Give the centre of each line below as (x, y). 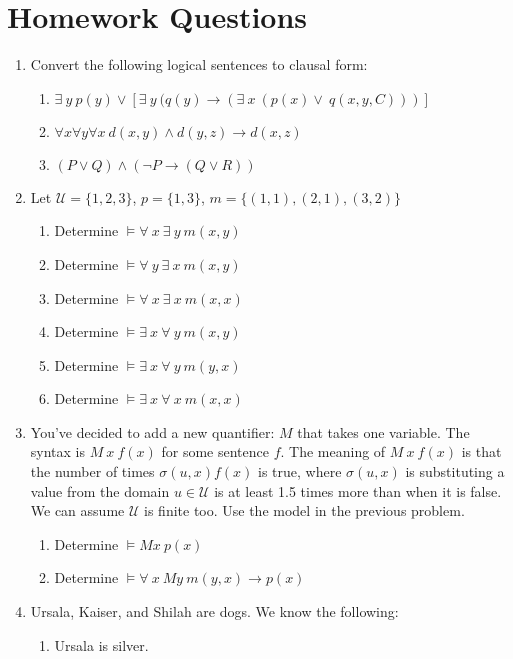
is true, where (299, 471)
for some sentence (215, 451)
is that (481, 451)
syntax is (58, 451)
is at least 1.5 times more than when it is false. (358, 490)
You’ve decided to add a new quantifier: (152, 431)
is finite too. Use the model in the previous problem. (304, 510)
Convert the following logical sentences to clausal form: (199, 64)
